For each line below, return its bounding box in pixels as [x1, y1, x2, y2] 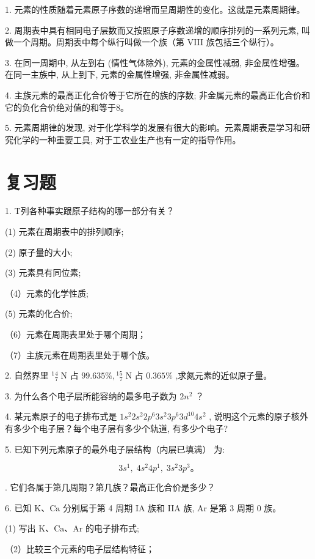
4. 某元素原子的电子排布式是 [5, 410, 117, 423]
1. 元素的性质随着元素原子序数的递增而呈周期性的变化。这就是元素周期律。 [5, 3, 305, 15]
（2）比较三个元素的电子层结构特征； [5, 542, 154, 555]
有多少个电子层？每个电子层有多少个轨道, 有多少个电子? [5, 422, 228, 434]
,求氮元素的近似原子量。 [175, 369, 272, 382]
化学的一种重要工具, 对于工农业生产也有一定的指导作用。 [13, 133, 241, 146]
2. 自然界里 [5, 369, 49, 382]
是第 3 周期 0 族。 [209, 501, 281, 514]
